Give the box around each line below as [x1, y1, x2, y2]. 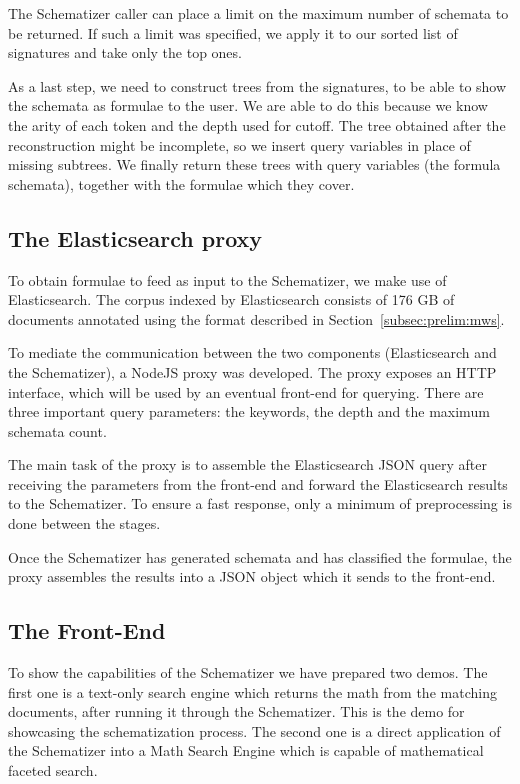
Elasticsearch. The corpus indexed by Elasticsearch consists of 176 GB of [8, 289, 455, 310]
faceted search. [8, 760, 98, 781]
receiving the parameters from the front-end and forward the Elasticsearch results [8, 473, 508, 494]
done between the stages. [8, 513, 161, 534]
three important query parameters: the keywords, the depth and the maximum [8, 401, 490, 422]
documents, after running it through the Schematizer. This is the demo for [8, 701, 465, 722]
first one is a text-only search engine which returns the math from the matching [8, 681, 497, 702]
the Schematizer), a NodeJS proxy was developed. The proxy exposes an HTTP [8, 361, 497, 382]
